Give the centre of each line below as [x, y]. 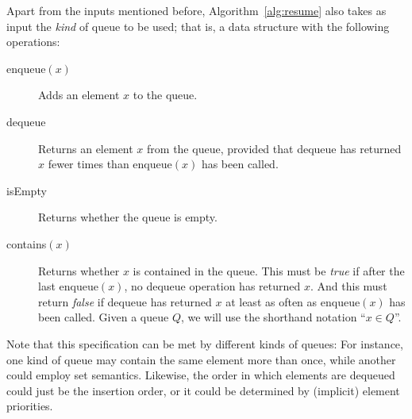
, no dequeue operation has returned [212, 286]
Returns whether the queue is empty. [128, 217]
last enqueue [68, 286]
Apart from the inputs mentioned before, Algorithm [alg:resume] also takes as [196, 10]
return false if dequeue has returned [125, 301]
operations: [33, 42]
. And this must [348, 286]
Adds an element [79, 95]
